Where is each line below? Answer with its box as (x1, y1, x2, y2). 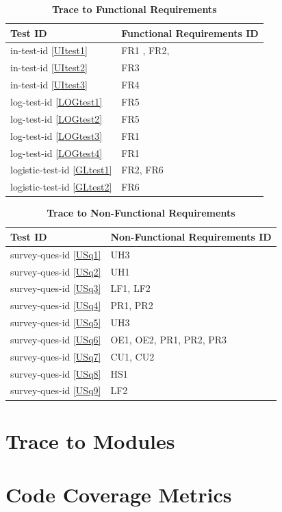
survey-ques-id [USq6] (10, 332, 101, 346)
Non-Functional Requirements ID (110, 229, 272, 243)
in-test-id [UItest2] (10, 60, 88, 75)
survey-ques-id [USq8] (10, 366, 101, 380)
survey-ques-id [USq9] (10, 383, 101, 398)
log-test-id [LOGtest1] (10, 94, 103, 108)
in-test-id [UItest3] (10, 77, 88, 92)
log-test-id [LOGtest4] (10, 145, 103, 160)
